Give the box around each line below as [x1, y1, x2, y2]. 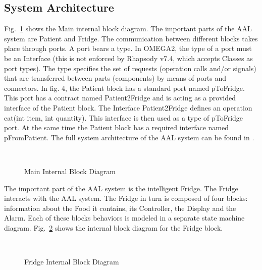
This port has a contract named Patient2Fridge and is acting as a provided [4, 92, 236, 103]
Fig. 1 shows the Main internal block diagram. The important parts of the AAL [4, 23, 252, 34]
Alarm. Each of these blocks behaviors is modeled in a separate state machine [4, 212, 245, 223]
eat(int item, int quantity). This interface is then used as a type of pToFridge [4, 112, 243, 123]
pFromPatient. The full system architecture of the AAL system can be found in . [4, 132, 254, 142]
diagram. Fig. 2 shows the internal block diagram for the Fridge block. [4, 222, 223, 233]
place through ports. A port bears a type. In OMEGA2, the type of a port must [4, 43, 252, 53]
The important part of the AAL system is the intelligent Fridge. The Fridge [4, 183, 238, 193]
